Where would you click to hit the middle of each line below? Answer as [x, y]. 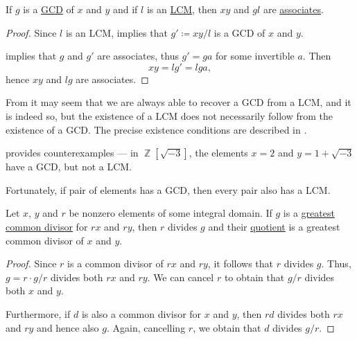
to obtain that [254, 277]
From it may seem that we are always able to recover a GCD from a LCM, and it [178, 102]
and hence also [68, 327]
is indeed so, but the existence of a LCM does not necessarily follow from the [169, 115]
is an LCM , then [182, 9]
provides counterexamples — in [72, 153]
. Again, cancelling [146, 327]
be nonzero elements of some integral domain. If [171, 213]
